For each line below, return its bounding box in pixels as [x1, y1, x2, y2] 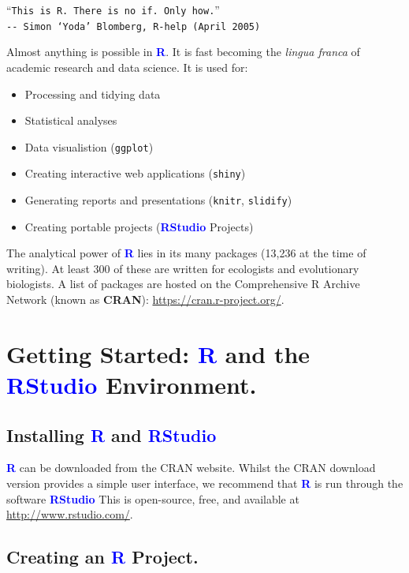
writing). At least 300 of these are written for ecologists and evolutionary [6, 260, 359, 276]
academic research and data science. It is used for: [6, 58, 248, 75]
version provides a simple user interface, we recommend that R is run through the [6, 474, 403, 491]
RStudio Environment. [6, 369, 257, 400]
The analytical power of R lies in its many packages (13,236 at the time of [6, 245, 366, 261]
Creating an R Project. [6, 545, 199, 569]
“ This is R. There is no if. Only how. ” [6, 2, 220, 17]
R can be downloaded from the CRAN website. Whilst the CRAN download [6, 459, 376, 476]
